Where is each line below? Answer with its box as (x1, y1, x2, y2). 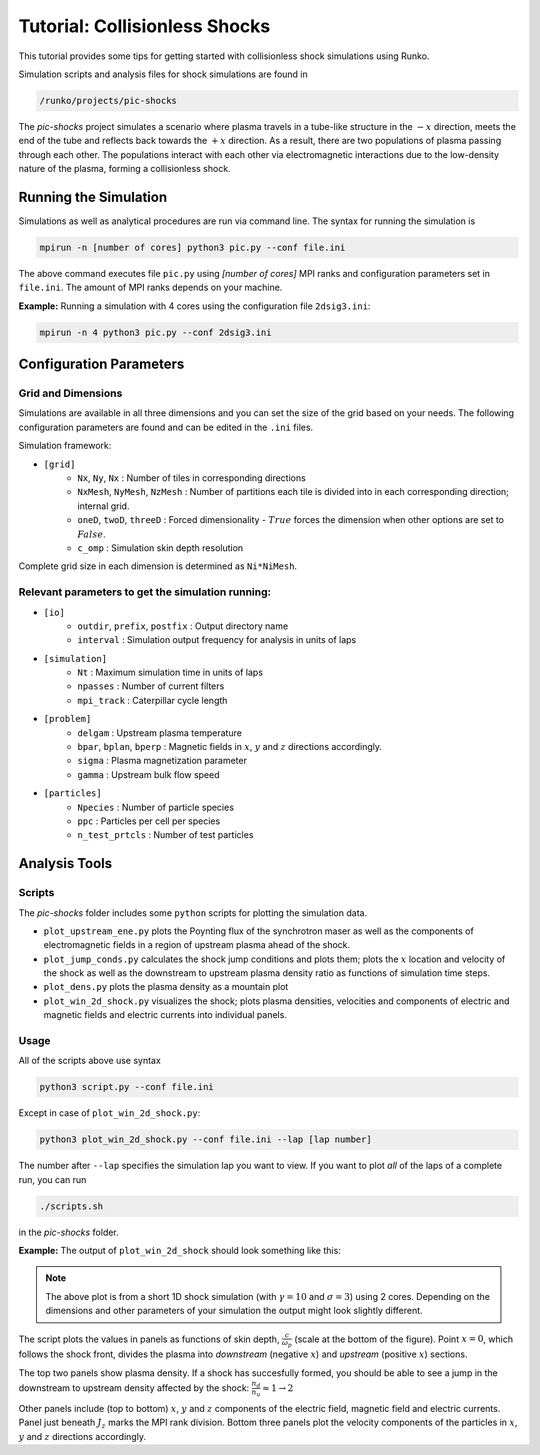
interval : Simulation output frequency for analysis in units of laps (77, 634, 357, 646)
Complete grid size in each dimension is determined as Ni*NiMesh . (18, 560, 298, 572)
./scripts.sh (39, 1200, 104, 1212)
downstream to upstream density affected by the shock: (18, 1381, 250, 1394)
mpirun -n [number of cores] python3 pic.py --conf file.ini (39, 241, 346, 253)
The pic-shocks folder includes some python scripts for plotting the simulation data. (18, 906, 368, 919)
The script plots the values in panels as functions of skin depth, (18, 1333, 280, 1345)
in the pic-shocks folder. (18, 1226, 119, 1238)
